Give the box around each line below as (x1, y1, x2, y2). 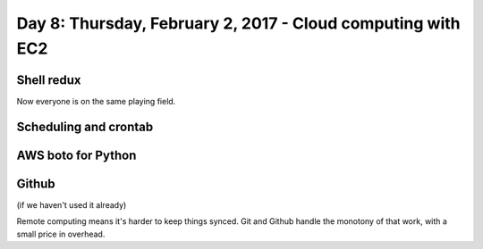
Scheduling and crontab (16, 119, 154, 134)
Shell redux (16, 72, 81, 87)
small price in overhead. (16, 228, 106, 239)
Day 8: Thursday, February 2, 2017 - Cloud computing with (16, 13, 461, 33)
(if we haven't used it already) (16, 199, 127, 210)
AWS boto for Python (16, 147, 137, 162)
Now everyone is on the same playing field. (16, 95, 176, 106)
